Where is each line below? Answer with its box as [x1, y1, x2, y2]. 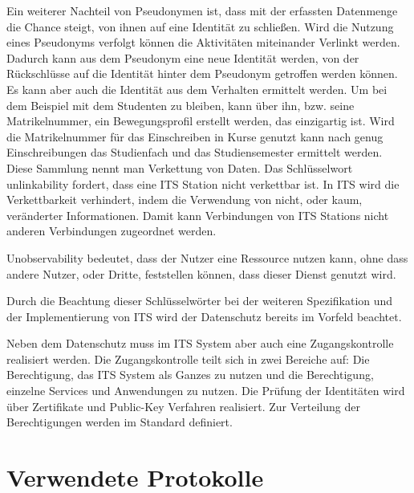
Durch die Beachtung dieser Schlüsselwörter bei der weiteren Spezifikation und [6, 292, 393, 309]
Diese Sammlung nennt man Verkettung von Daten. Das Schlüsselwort [6, 159, 353, 176]
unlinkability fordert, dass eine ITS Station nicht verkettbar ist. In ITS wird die [6, 175, 400, 192]
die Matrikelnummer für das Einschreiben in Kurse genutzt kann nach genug [6, 128, 384, 145]
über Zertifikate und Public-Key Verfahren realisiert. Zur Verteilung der [6, 397, 360, 414]
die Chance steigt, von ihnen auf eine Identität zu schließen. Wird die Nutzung [6, 18, 394, 35]
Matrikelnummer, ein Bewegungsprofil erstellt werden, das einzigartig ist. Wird [6, 112, 395, 129]
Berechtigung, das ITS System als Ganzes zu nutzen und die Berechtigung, [6, 366, 374, 383]
